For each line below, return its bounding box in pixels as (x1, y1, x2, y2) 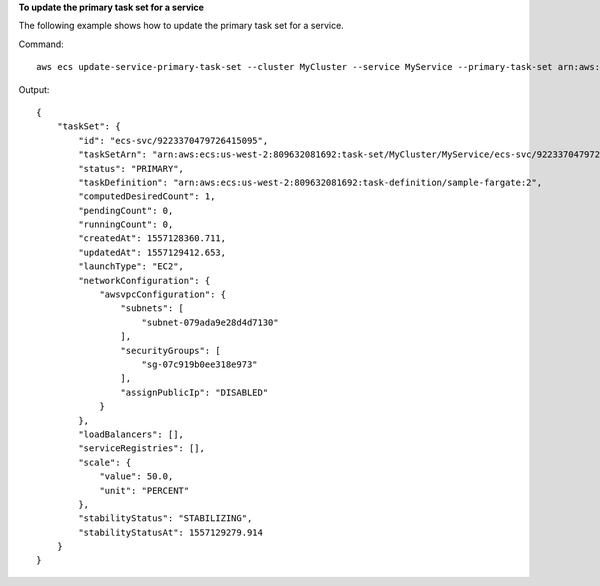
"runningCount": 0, (78, 219, 174, 230)
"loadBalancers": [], (78, 428, 185, 440)
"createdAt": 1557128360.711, (78, 233, 227, 244)
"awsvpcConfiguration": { (99, 289, 227, 300)
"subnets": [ (120, 303, 185, 314)
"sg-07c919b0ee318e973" (141, 358, 259, 370)
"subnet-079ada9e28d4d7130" (141, 316, 279, 328)
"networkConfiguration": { (78, 275, 211, 286)
